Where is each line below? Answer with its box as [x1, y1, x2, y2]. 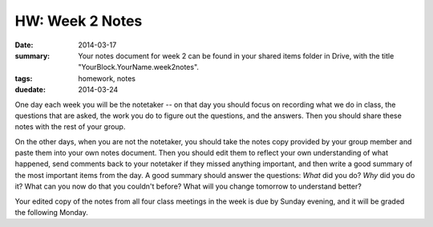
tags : [14, 73, 33, 83]
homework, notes [78, 73, 136, 83]
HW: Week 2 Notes [14, 12, 143, 30]
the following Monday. [14, 208, 88, 217]
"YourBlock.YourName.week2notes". [78, 63, 200, 72]
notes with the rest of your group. [14, 122, 126, 132]
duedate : [14, 85, 46, 95]
